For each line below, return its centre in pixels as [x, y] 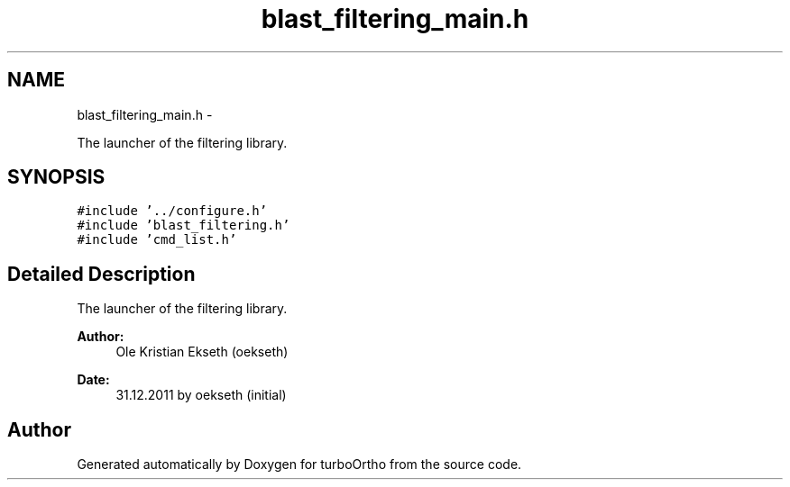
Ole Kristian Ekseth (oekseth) [202, 352]
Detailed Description [101, 274]
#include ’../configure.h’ [172, 211]
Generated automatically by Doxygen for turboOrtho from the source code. [299, 464]
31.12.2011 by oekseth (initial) [201, 395]
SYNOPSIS [56, 177]
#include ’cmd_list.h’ [157, 240]
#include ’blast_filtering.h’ [184, 225]
